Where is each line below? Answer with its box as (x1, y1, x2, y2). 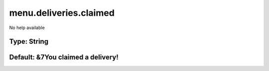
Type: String (9, 37, 49, 46)
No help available (9, 25, 45, 31)
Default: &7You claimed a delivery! (9, 53, 119, 62)
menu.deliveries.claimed (9, 7, 115, 18)
